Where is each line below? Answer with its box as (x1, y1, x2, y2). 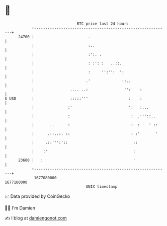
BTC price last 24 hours (76, 21, 129, 26)
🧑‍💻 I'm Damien (5, 205, 36, 211)
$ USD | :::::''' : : (5, 96, 142, 101)
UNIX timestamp (86, 184, 118, 189)
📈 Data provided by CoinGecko (5, 193, 70, 199)
